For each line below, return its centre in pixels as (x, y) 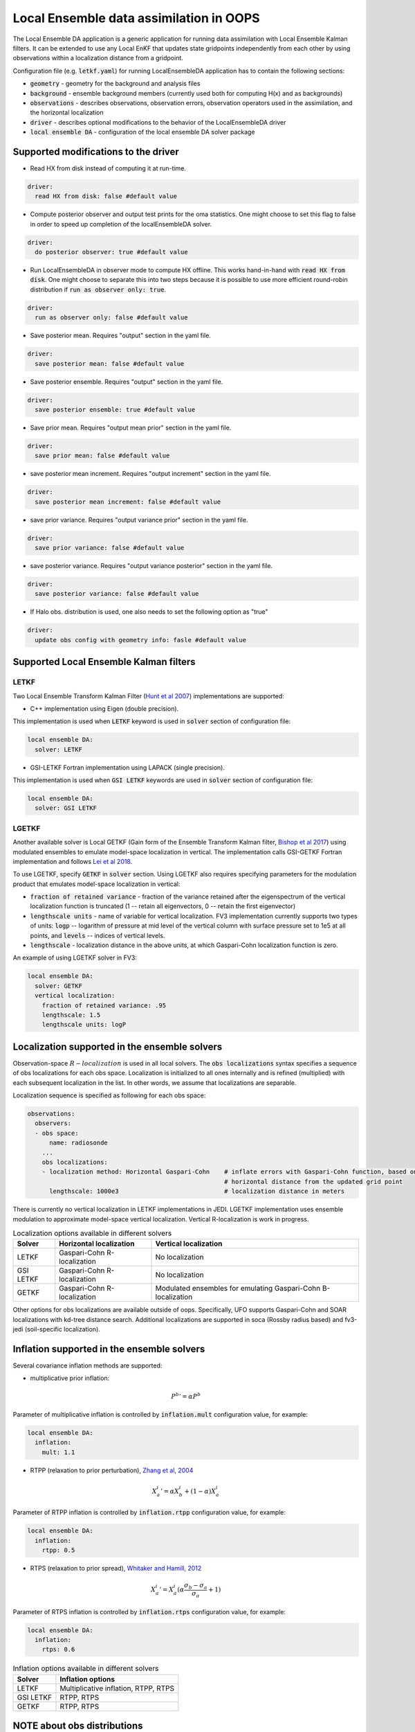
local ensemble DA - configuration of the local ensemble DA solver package (142, 132)
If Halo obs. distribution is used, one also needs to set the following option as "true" (149, 612)
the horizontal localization (67, 113)
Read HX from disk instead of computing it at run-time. (108, 168)
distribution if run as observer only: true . (98, 289)
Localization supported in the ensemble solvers (118, 1046)
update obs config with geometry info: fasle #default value (141, 640)
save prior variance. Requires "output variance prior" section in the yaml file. (139, 520)
